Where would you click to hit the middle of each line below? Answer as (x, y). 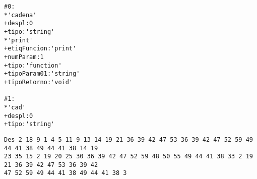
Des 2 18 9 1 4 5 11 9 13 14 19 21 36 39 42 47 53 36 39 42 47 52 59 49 (128, 139)
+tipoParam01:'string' (42, 74)
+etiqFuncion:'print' (40, 49)
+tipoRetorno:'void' (39, 82)
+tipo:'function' (33, 65)
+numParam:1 (24, 57)
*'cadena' (20, 15)
